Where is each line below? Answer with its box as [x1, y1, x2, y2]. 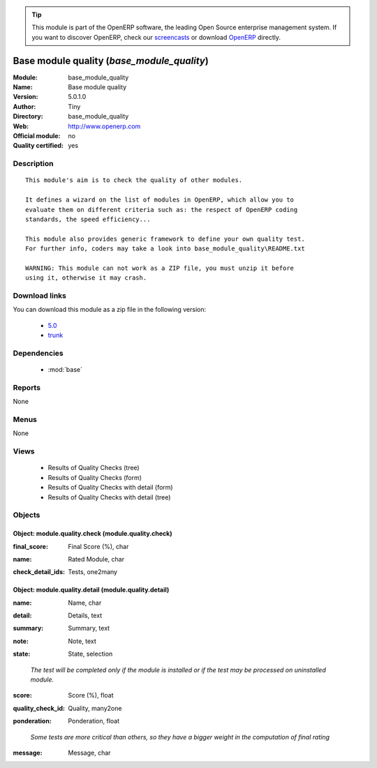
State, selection [68, 649, 113, 658]
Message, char [68, 748, 111, 757]
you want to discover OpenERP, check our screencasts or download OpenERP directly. [31, 33, 281, 41]
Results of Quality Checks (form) [47, 473, 142, 481]
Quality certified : [13, 142, 64, 150]
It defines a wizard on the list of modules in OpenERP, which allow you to [25, 196, 295, 204]
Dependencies [13, 348, 64, 358]
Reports [13, 382, 41, 392]
